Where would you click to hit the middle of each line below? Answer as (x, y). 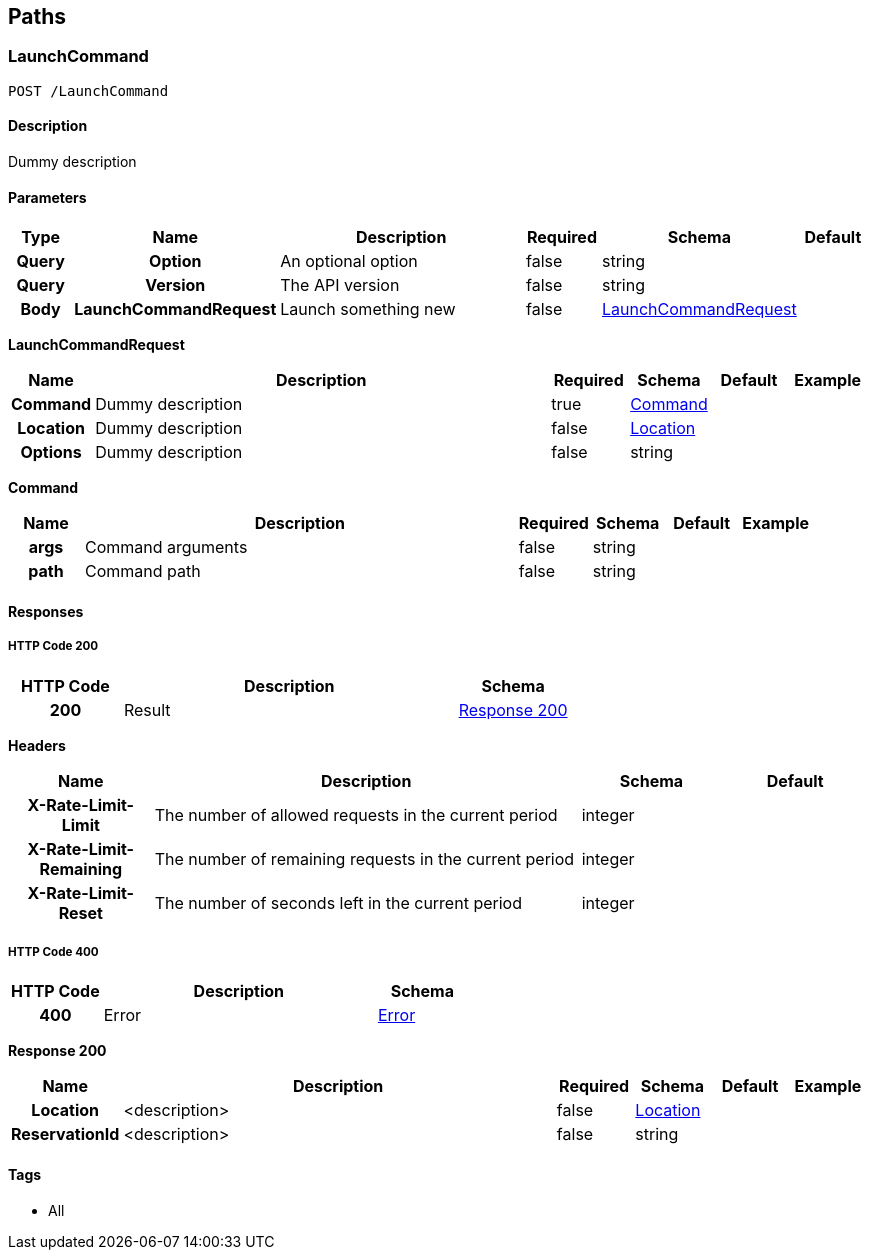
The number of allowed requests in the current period (356, 814)
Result (147, 709)
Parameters (47, 197)
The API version (340, 285)
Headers (37, 745)
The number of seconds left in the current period (338, 902)
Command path (142, 571)
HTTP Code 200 (53, 646)
